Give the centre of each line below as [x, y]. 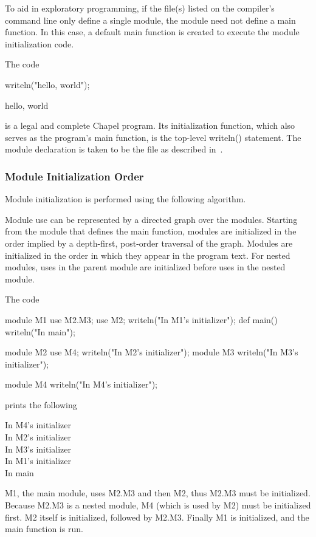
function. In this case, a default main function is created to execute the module [152, 32]
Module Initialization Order [74, 176]
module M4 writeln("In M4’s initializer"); [81, 384]
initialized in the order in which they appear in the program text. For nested [148, 255]
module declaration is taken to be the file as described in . [114, 149]
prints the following [41, 404]
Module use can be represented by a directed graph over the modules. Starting [151, 219]
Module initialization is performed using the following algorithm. [125, 199]
